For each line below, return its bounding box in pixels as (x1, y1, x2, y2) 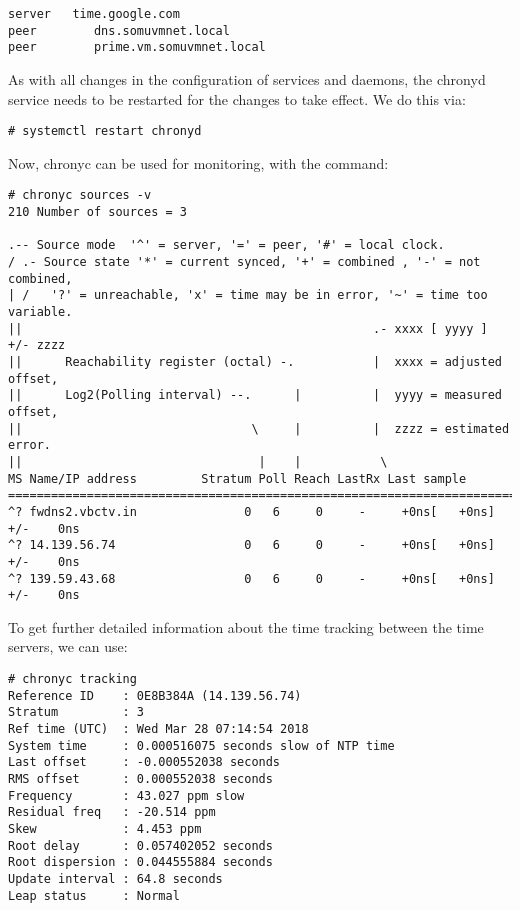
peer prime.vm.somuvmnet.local (8, 40, 266, 55)
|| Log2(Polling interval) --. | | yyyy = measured (8, 388, 502, 403)
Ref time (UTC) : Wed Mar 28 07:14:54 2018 (8, 721, 309, 736)
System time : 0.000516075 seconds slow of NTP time (8, 738, 395, 753)
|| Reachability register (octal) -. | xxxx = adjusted (8, 354, 502, 369)
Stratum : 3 (8, 705, 145, 720)
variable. (8, 305, 73, 319)
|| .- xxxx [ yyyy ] (8, 321, 488, 336)
